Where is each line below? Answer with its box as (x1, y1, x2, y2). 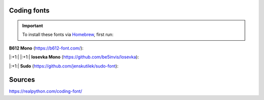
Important (22, 23, 44, 29)
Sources (9, 76, 35, 84)
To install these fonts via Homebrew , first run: (22, 32, 114, 37)
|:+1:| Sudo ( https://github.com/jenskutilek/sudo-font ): (9, 63, 119, 69)
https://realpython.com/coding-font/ (9, 88, 83, 94)
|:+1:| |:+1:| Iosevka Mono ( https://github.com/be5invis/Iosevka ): (9, 54, 139, 60)
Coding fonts (9, 6, 50, 15)
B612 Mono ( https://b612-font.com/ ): (9, 45, 84, 51)
